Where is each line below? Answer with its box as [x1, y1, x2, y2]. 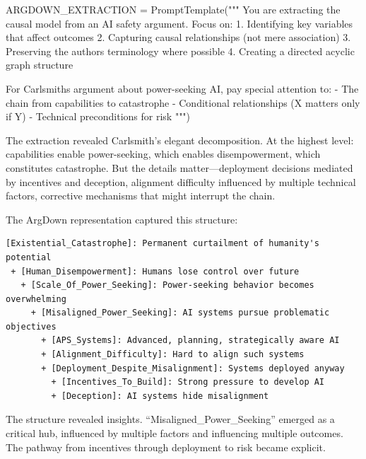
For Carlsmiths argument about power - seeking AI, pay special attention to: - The [6, 81, 359, 95]
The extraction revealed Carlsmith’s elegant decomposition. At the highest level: [6, 132, 354, 147]
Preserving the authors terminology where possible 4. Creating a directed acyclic [6, 43, 355, 58]
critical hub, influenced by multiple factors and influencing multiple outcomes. [6, 426, 343, 441]
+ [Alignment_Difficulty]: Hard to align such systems [41, 349, 305, 360]
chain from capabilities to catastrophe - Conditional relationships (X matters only [6, 95, 360, 110]
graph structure [6, 57, 73, 72]
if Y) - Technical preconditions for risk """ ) [6, 109, 191, 124]
